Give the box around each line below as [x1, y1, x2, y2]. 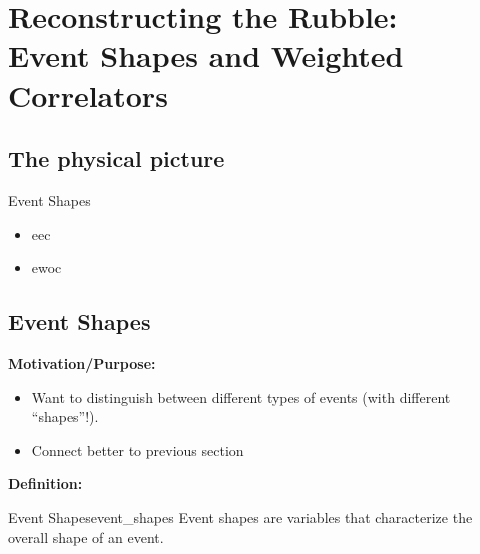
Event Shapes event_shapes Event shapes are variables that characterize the [8, 506, 473, 527]
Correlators [8, 74, 168, 115]
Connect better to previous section [31, 439, 244, 460]
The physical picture [8, 143, 225, 174]
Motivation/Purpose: [8, 352, 156, 373]
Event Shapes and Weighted [8, 35, 404, 76]
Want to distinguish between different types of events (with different [31, 386, 451, 407]
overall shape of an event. [8, 526, 164, 547]
